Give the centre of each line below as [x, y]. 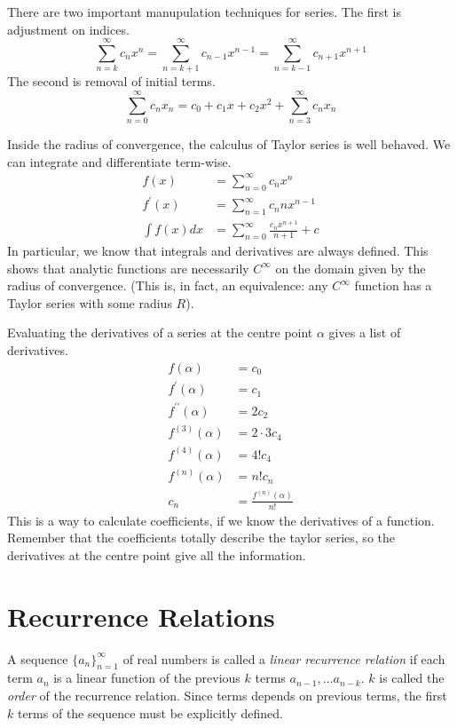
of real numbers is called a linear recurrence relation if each [284, 658]
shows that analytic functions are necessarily [128, 268]
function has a [393, 285]
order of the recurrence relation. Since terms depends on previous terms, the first [227, 695]
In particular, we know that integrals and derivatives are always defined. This [218, 250]
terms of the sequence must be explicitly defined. [150, 712]
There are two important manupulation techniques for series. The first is [204, 12]
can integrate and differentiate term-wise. [119, 161]
